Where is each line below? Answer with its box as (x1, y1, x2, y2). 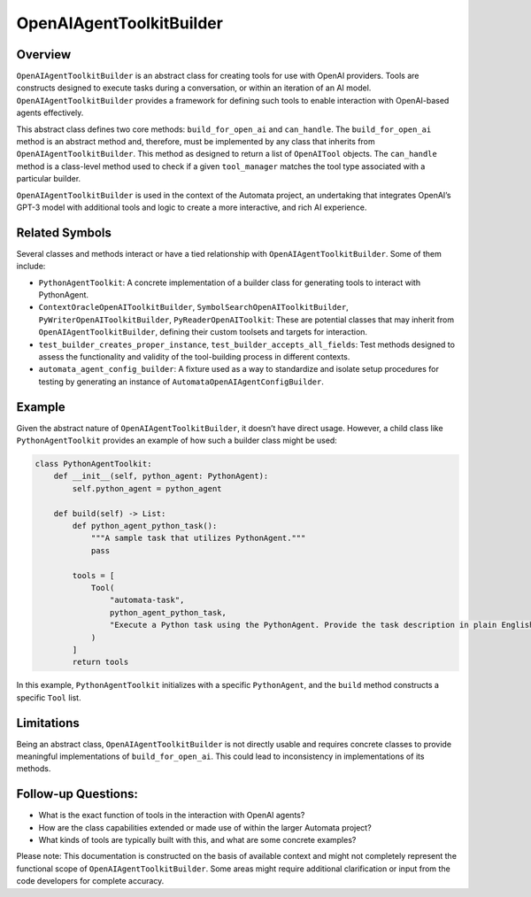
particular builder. (16, 174, 81, 184)
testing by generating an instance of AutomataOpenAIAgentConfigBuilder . (38, 376, 325, 387)
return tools (72, 657, 129, 668)
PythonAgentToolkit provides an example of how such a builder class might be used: (16, 435, 338, 446)
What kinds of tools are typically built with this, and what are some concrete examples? (38, 835, 357, 846)
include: (16, 261, 46, 272)
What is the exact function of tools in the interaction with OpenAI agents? (38, 810, 305, 821)
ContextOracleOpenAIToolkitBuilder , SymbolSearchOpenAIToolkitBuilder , (38, 302, 349, 313)
